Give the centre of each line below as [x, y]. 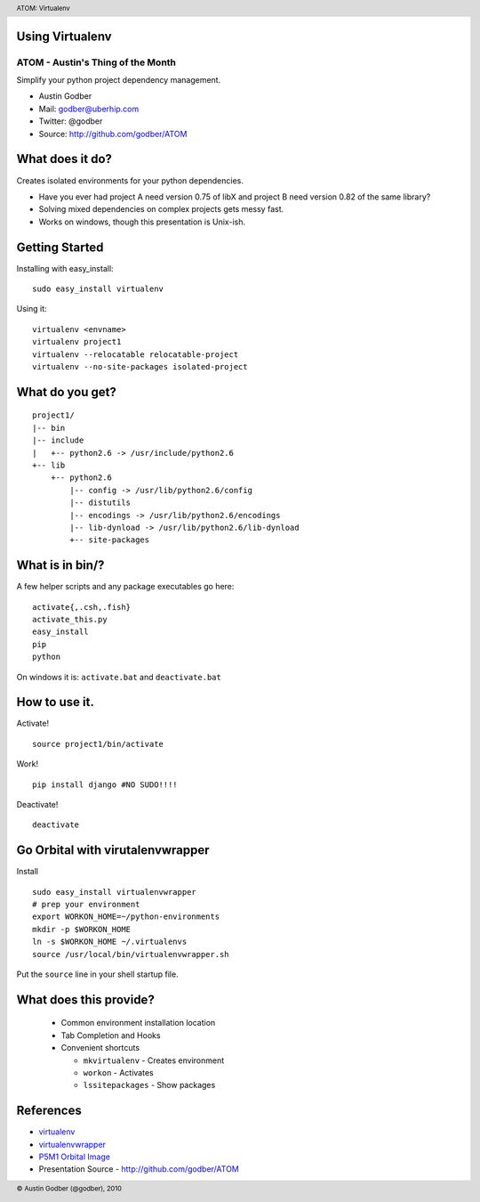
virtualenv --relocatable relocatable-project [136, 354]
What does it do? [64, 159]
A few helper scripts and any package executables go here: [125, 587]
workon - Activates [119, 1073]
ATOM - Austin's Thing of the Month [96, 62]
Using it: [32, 309]
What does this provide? [85, 999]
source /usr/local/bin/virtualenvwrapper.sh [131, 954]
